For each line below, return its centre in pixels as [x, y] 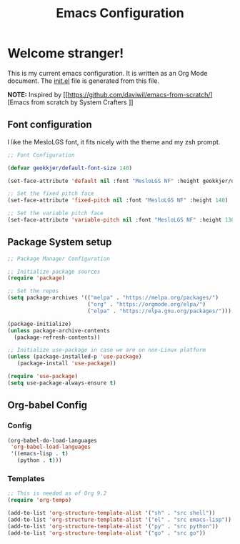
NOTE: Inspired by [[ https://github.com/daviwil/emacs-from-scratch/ [109, 94]
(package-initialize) [40, 324]
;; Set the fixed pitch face [51, 194]
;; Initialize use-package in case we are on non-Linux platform [106, 350]
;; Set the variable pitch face [55, 213]
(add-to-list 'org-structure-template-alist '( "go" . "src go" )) [106, 533]
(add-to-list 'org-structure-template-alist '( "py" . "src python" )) [113, 526]
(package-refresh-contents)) [57, 337]
